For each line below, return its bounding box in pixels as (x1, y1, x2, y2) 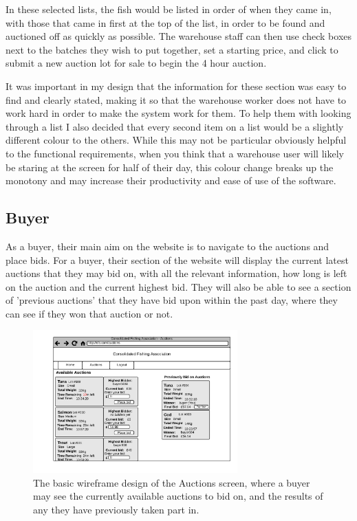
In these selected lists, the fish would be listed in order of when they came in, (6, 2, 332, 16)
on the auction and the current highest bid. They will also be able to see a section (6, 279, 351, 293)
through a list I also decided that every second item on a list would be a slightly (6, 119, 344, 133)
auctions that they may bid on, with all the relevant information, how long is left (6, 266, 347, 280)
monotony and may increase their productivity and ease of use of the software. (6, 173, 336, 188)
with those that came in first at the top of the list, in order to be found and (6, 15, 325, 30)
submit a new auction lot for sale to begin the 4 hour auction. (6, 56, 267, 70)
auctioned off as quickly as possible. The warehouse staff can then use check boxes (6, 29, 352, 43)
